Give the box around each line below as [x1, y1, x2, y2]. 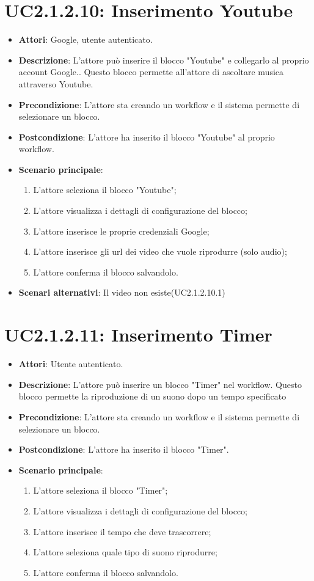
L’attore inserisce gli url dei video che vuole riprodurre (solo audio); [33, 245, 287, 258]
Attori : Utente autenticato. [18, 357, 123, 370]
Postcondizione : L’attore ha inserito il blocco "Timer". [18, 443, 229, 456]
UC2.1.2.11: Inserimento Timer [4, 322, 272, 347]
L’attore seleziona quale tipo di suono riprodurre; [33, 546, 217, 558]
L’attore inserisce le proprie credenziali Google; [33, 224, 210, 237]
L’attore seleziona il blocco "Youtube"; [33, 183, 177, 196]
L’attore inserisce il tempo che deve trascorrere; [33, 525, 211, 538]
